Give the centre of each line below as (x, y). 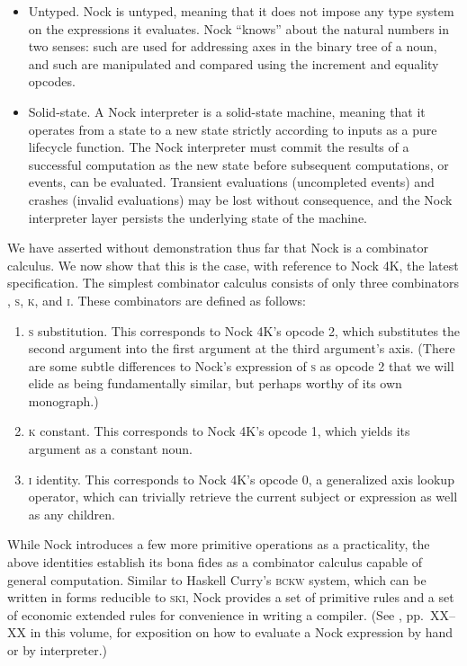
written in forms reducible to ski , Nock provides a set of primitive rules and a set (231, 597)
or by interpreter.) (58, 650)
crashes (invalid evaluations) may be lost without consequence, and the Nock (240, 199)
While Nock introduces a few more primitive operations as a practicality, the (219, 544)
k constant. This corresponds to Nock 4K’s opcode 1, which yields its (219, 431)
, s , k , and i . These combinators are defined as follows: (157, 300)
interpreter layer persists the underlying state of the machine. (198, 217)
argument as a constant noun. (110, 449)
